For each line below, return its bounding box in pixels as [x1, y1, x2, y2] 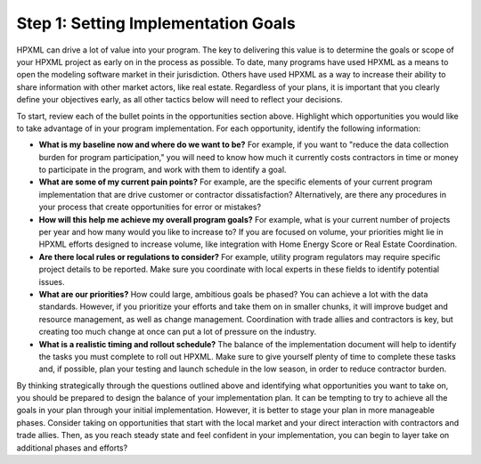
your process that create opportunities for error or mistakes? [38, 201, 262, 213]
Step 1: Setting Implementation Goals [16, 13, 296, 33]
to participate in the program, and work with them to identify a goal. [38, 165, 287, 175]
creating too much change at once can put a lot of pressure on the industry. [38, 326, 317, 338]
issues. [38, 276, 66, 287]
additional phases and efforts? [16, 442, 128, 453]
